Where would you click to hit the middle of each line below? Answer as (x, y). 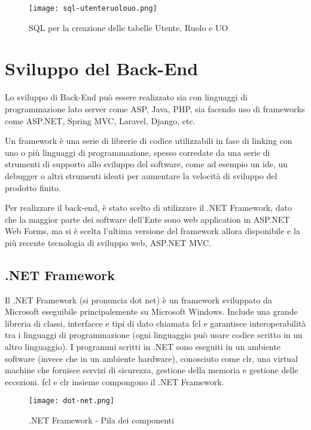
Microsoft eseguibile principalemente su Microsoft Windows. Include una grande (151, 311)
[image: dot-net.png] (72, 401)
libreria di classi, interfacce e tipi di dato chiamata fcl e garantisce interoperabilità (155, 323)
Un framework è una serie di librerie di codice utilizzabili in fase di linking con (149, 141)
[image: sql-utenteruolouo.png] (93, 8)
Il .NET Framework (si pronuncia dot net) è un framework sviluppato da (138, 300)
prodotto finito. (33, 187)
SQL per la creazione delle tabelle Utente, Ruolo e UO (129, 27)
